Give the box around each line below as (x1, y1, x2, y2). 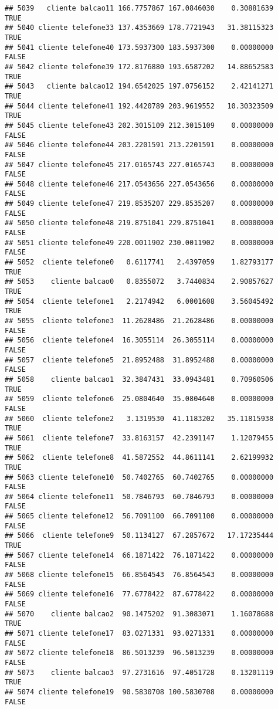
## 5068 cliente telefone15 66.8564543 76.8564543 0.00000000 (5, 571, 274, 579)
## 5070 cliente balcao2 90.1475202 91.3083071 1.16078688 (5, 609, 274, 618)
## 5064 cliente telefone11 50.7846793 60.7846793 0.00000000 (5, 492, 274, 501)
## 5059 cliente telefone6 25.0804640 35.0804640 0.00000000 (5, 395, 274, 403)
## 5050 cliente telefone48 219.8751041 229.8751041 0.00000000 (5, 219, 274, 228)
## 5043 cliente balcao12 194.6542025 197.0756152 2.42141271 (5, 82, 274, 91)
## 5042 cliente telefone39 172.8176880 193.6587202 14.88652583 (5, 62, 274, 71)
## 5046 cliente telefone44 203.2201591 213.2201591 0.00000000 (5, 141, 274, 150)
